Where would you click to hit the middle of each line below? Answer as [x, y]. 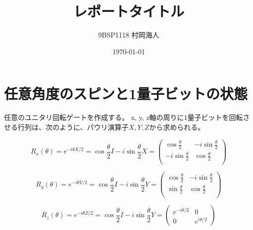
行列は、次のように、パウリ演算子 [73, 127]
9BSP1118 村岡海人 [129, 35]
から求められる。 [177, 127]
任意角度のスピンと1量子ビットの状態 [126, 94]
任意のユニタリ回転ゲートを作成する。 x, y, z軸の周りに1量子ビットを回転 [124, 117]
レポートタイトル [128, 11]
